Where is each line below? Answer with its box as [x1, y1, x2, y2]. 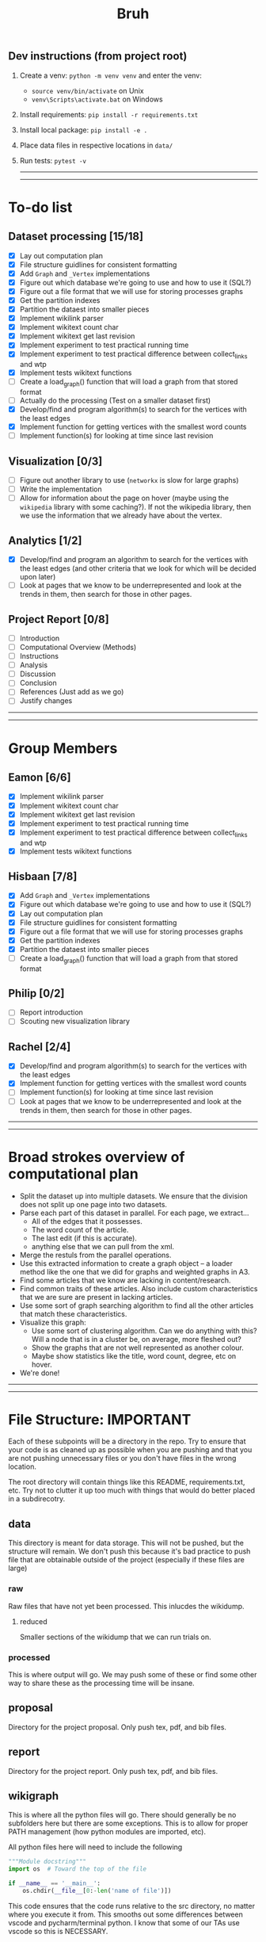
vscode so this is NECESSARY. [8, 1926, 108, 1936]
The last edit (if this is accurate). [31, 1233, 137, 1243]
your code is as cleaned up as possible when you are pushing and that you [8, 1445, 253, 1455]
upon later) [19, 572, 56, 582]
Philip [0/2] [8, 987, 65, 1000]
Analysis [19, 660, 48, 670]
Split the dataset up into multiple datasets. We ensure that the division [19, 1191, 248, 1201]
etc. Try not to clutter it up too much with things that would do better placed [8, 1485, 256, 1495]
